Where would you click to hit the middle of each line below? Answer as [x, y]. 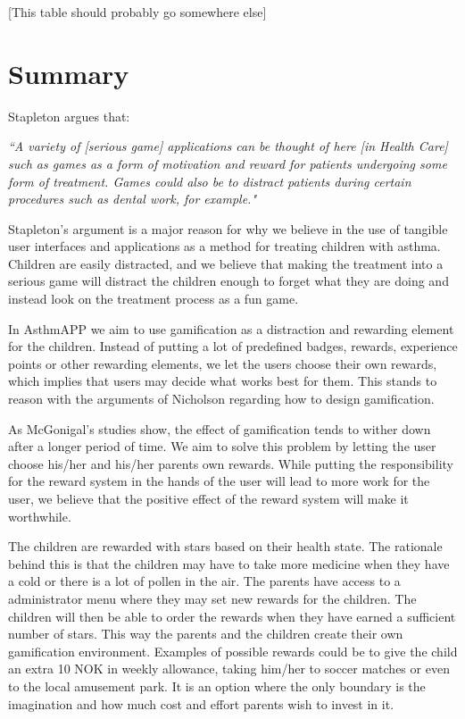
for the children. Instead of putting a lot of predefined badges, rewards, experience [233, 346]
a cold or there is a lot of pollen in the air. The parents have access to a [204, 581]
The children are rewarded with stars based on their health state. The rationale [225, 546]
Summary [69, 73]
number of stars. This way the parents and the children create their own [206, 634]
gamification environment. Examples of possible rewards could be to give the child [233, 651]
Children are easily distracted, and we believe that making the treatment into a [226, 263]
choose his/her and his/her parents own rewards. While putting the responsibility [231, 463]
